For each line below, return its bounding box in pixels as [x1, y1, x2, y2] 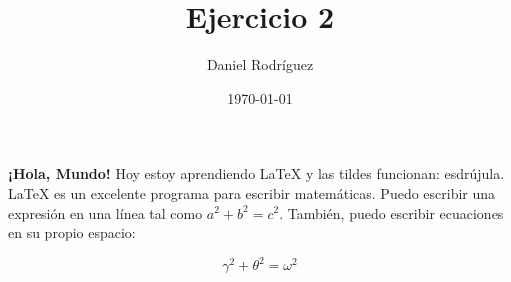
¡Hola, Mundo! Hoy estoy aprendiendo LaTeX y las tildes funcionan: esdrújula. [8, 163, 505, 184]
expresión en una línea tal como [8, 202, 203, 223]
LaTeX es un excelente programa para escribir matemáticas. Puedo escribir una [8, 182, 496, 203]
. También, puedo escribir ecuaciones [279, 202, 504, 223]
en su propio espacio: [8, 222, 136, 243]
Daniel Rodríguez [206, 54, 314, 75]
